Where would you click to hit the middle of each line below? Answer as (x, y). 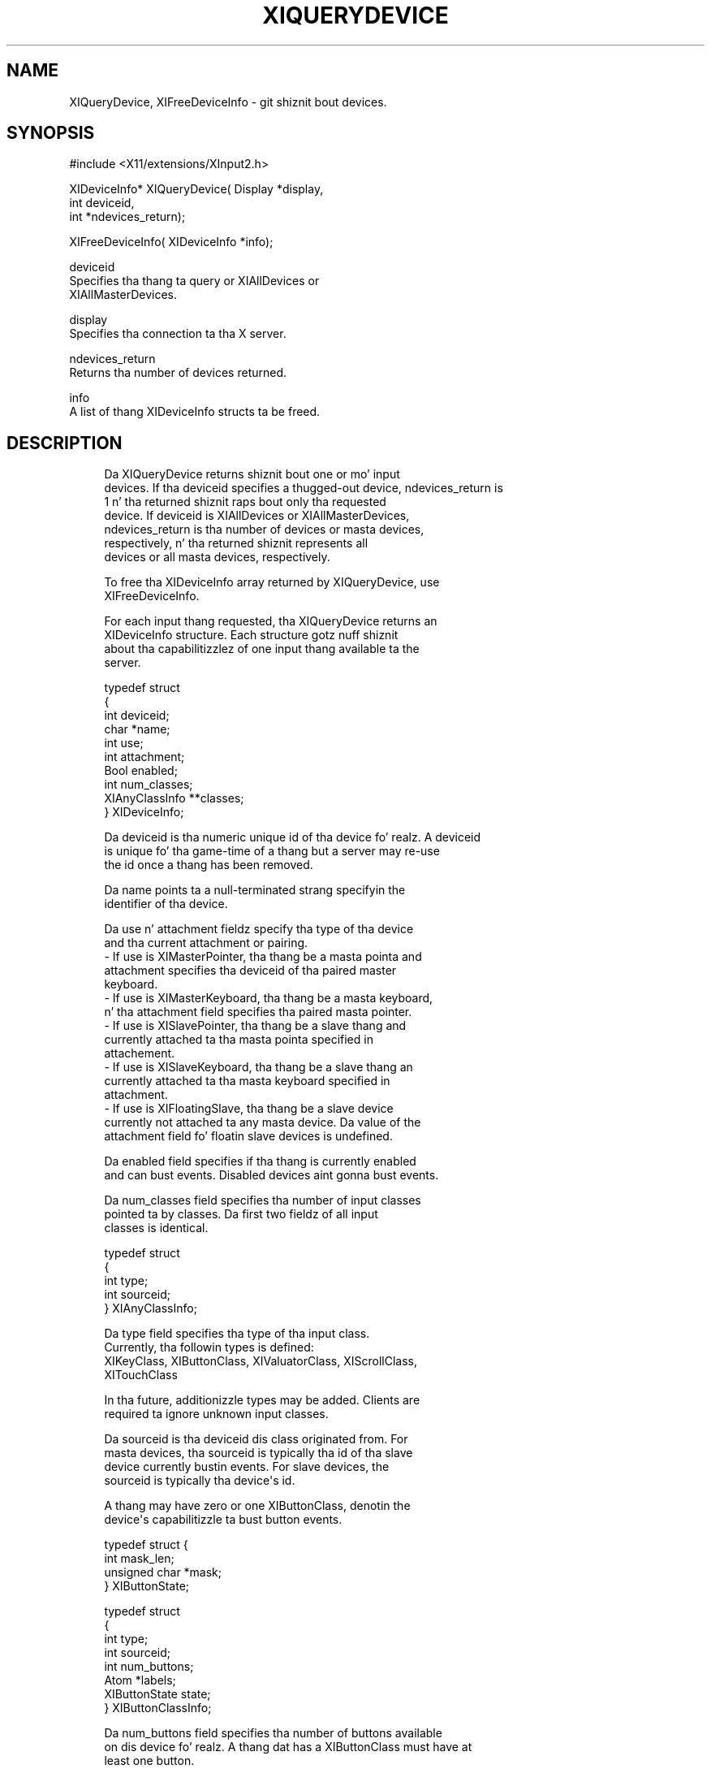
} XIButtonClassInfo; (158, 1708)
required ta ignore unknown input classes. (216, 1414)
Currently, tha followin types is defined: (209, 1347)
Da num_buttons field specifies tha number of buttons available (273, 1733)
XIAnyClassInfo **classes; (174, 798)
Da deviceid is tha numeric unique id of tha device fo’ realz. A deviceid (293, 837)
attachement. (140, 1053)
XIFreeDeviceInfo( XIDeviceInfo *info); (171, 242)
